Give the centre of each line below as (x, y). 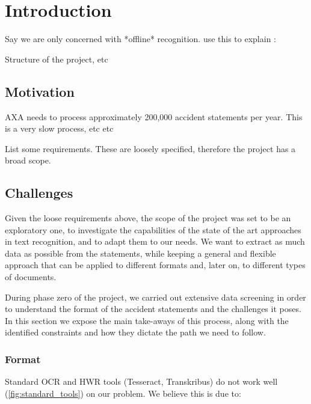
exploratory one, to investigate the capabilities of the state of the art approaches (153, 229)
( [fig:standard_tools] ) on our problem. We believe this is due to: (123, 393)
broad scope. (28, 160)
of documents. (31, 277)
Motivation (40, 91)
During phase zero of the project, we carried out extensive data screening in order (155, 297)
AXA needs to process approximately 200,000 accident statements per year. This (154, 116)
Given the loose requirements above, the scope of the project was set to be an (148, 218)
